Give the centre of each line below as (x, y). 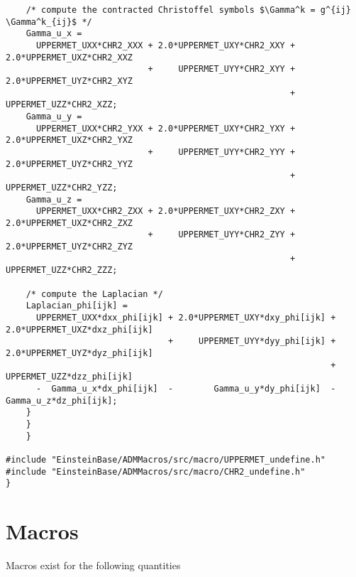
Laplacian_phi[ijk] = (77, 306)
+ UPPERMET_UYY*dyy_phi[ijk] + (252, 341)
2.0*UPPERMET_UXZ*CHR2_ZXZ (69, 223)
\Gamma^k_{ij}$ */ (49, 22)
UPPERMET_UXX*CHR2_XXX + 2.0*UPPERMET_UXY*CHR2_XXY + (166, 45)
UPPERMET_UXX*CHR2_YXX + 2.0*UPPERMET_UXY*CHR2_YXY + (166, 128)
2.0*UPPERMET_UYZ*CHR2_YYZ (69, 164)
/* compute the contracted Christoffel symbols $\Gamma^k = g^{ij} (188, 10)
